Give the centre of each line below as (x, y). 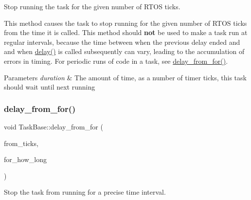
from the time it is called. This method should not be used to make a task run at (126, 32)
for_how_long (25, 159)
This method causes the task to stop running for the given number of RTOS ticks (125, 23)
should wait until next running (50, 87)
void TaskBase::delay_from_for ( (54, 126)
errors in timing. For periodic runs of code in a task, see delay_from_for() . (116, 61)
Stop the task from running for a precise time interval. (85, 192)
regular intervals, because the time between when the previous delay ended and (122, 42)
